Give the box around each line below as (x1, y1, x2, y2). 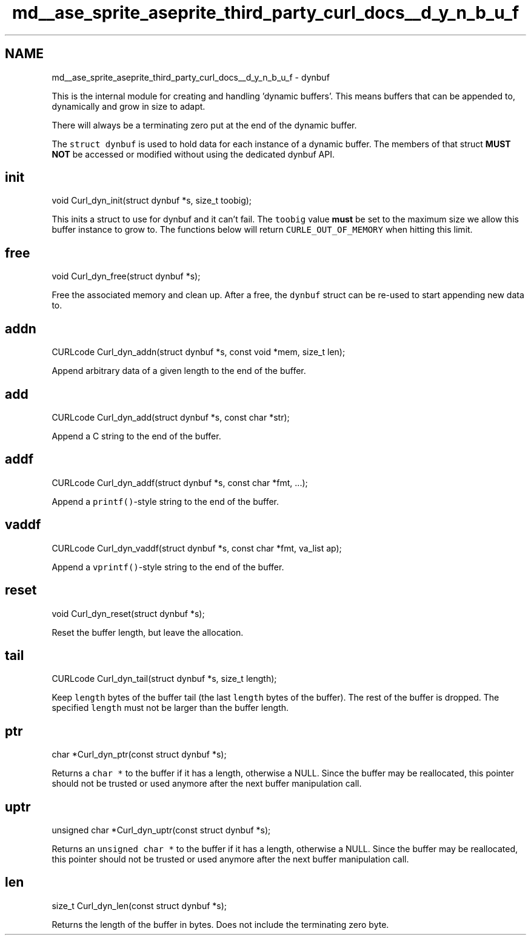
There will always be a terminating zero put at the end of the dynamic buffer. (52, 119, 357, 130)
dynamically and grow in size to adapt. (52, 101, 205, 112)
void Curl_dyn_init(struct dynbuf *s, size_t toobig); (52, 195, 252, 206)
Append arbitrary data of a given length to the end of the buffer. (52, 365, 306, 376)
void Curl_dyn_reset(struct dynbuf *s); (52, 608, 205, 619)
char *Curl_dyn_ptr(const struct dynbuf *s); (52, 749, 227, 760)
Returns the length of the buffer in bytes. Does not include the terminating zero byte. (52, 919, 389, 930)
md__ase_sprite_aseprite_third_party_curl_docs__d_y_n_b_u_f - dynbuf (52, 72, 330, 82)
